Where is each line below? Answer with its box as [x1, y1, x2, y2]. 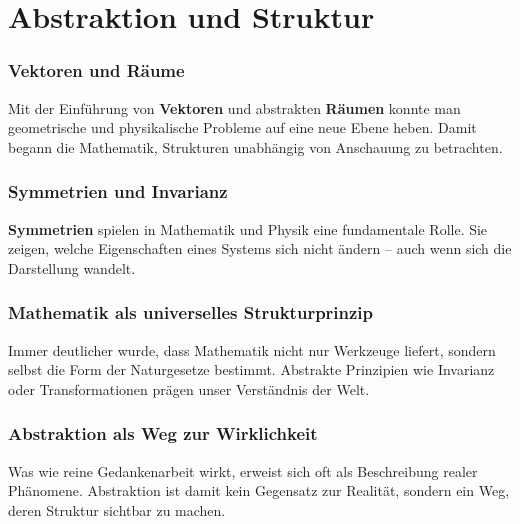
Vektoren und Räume [8, 58, 185, 83]
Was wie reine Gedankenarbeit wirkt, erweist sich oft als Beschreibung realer [8, 460, 478, 481]
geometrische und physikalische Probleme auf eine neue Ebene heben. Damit [8, 117, 477, 138]
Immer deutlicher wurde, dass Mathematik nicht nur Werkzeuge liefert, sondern [8, 339, 496, 360]
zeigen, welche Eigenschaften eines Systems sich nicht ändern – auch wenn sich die [8, 238, 512, 259]
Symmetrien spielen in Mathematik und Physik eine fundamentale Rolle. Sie [8, 218, 488, 239]
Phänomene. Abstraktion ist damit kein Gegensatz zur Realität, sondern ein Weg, [8, 480, 510, 501]
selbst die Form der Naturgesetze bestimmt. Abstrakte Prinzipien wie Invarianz [8, 359, 495, 380]
